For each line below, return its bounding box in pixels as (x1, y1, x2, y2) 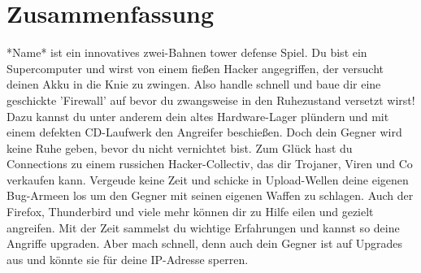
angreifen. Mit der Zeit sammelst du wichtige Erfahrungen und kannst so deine (7, 219, 400, 236)
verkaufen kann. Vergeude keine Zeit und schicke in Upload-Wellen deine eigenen (7, 171, 409, 188)
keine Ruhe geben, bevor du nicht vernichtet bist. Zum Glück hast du (7, 139, 353, 156)
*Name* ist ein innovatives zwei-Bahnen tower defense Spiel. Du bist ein (7, 44, 367, 61)
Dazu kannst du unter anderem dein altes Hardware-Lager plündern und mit (7, 107, 389, 124)
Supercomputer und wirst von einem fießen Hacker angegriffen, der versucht (7, 59, 384, 76)
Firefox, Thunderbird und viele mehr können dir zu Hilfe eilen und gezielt (7, 203, 374, 220)
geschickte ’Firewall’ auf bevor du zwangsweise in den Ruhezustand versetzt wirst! (7, 91, 415, 108)
